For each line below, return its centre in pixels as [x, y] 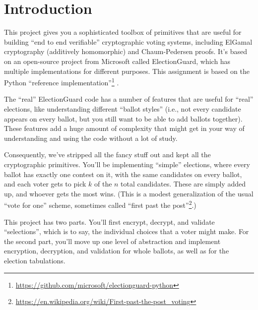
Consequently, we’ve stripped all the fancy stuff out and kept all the [107, 155]
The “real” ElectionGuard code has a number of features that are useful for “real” [129, 99]
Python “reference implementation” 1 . [62, 82]
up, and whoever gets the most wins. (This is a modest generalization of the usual [129, 193]
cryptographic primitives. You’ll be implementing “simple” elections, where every [127, 164]
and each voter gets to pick [45, 184]
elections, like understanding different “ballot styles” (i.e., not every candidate [123, 108]
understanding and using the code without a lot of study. [91, 138]
